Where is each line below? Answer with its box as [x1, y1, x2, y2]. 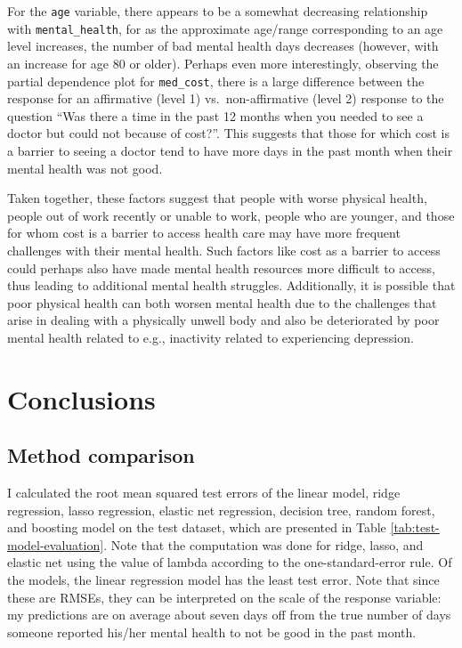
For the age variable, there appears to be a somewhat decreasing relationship [7, 2, 428, 20]
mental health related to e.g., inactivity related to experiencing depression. [7, 328, 414, 346]
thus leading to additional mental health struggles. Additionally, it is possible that [7, 276, 456, 295]
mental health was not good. [7, 158, 163, 177]
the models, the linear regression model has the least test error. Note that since [7, 571, 440, 589]
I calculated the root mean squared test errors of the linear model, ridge [7, 483, 401, 502]
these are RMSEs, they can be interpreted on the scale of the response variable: [7, 587, 442, 606]
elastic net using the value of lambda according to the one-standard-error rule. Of [7, 553, 452, 571]
